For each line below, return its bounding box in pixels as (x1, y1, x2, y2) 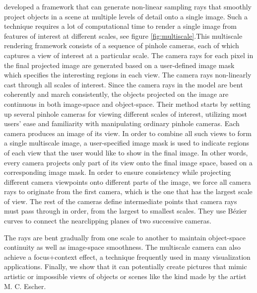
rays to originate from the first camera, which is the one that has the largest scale (4, 186, 253, 197)
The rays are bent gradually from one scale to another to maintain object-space (4, 232, 246, 242)
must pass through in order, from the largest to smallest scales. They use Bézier (4, 206, 247, 216)
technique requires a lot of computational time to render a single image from (4, 21, 237, 31)
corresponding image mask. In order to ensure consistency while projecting (4, 167, 231, 177)
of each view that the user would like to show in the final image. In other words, (4, 147, 248, 157)
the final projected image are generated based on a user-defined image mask (4, 60, 235, 70)
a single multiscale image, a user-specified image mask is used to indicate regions (4, 138, 250, 148)
